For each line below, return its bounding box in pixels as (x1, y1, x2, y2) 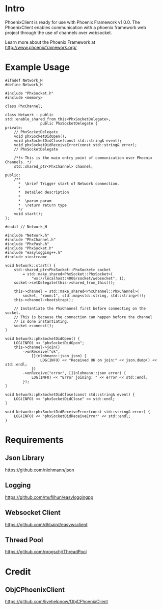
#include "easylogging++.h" (5, 250, 63, 255)
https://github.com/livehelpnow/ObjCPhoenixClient (5, 599, 108, 605)
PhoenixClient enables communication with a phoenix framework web (5, 24, 146, 30)
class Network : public (5, 112, 54, 117)
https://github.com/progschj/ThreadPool (5, 549, 87, 555)
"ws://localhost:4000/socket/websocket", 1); (31, 276, 126, 281)
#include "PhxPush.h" (5, 242, 50, 246)
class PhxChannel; (5, 104, 43, 109)
